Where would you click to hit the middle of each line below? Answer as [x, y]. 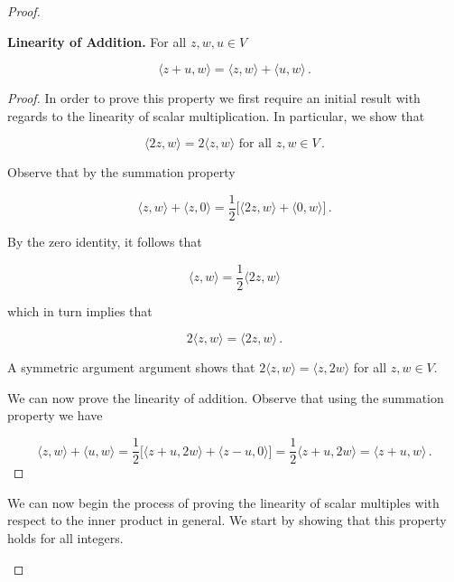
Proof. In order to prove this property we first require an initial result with [214, 98]
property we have [55, 415]
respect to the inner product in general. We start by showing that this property [227, 520]
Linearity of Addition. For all [97, 41]
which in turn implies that [80, 310]
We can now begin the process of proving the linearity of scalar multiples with [223, 502]
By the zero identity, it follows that [105, 242]
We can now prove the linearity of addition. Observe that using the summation [226, 397]
